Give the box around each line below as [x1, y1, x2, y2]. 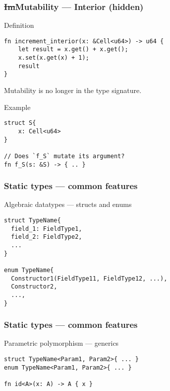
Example [4, 101, 31, 112]
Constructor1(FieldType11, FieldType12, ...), [11, 275, 168, 282]
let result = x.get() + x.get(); [18, 46, 128, 53]
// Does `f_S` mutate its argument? [4, 152, 125, 160]
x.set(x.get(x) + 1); [18, 54, 89, 62]
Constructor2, [11, 283, 57, 291]
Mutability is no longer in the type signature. [4, 85, 142, 96]
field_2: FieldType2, [11, 233, 82, 241]
